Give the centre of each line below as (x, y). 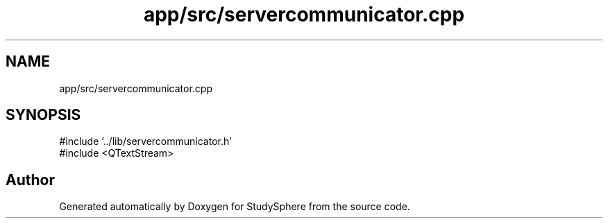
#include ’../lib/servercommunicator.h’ (145, 141)
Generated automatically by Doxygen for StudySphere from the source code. (235, 207)
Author (30, 180)
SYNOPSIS (43, 115)
